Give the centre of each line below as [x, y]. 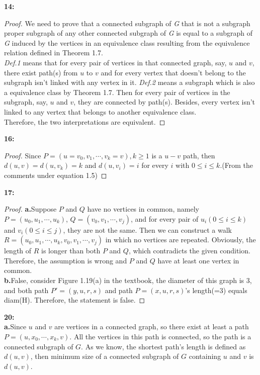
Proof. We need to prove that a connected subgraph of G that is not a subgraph [127, 23]
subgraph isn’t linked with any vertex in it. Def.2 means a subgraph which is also [129, 82]
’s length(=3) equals [216, 290]
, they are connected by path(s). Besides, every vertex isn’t [164, 102]
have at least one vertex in [198, 260]
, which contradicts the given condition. [189, 251]
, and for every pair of [164, 218]
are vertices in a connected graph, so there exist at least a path [152, 326]
